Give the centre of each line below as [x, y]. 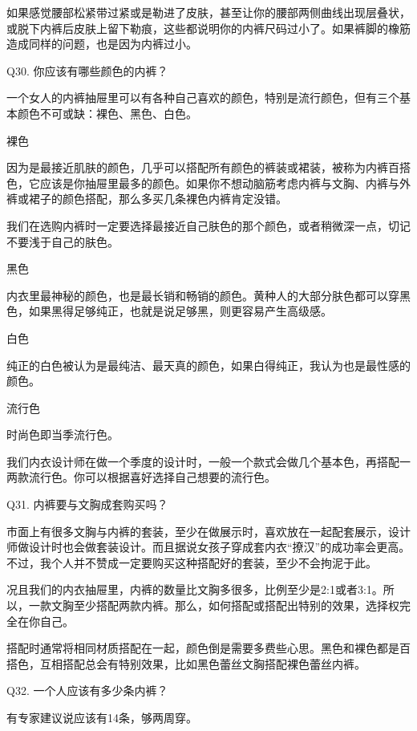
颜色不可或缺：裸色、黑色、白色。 [107, 113]
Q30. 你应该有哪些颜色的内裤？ [87, 70]
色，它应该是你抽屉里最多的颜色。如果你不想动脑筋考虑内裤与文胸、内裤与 [203, 183]
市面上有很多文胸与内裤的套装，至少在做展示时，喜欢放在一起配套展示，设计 [208, 531]
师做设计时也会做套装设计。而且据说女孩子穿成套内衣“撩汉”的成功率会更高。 [208, 547]
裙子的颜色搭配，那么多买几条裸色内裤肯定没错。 [158, 199]
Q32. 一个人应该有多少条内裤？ [87, 690]
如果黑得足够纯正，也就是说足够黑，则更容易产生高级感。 [180, 311]
